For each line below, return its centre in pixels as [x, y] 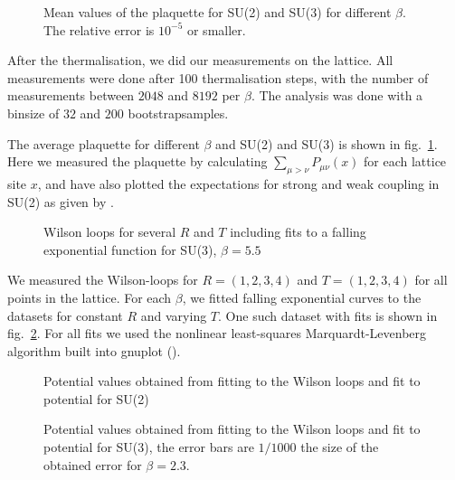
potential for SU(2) [96, 398]
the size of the [340, 447]
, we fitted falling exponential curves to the [302, 297]
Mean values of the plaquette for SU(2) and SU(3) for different [218, 12]
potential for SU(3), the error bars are [149, 447]
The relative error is [99, 29]
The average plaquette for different [104, 143]
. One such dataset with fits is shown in [328, 315]
